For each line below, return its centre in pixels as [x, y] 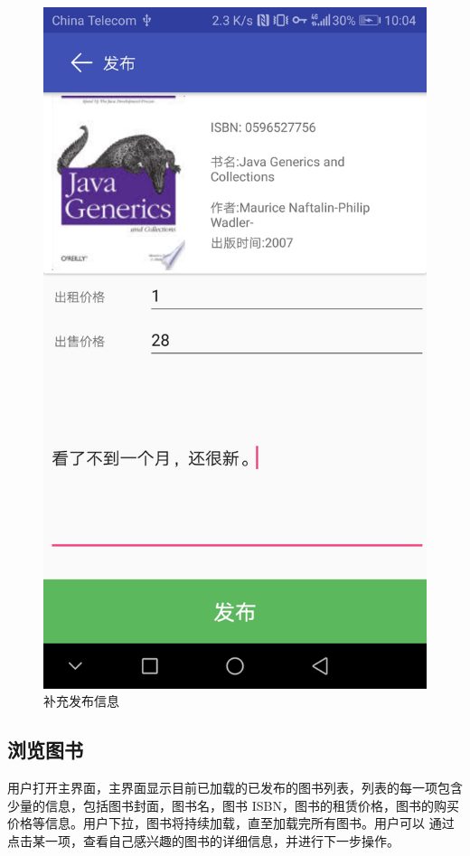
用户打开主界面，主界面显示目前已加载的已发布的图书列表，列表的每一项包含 [235, 788]
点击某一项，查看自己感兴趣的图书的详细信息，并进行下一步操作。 [203, 840]
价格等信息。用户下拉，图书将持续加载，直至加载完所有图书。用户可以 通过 [231, 823]
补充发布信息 [81, 701]
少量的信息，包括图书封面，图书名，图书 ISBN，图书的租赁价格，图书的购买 [233, 805]
